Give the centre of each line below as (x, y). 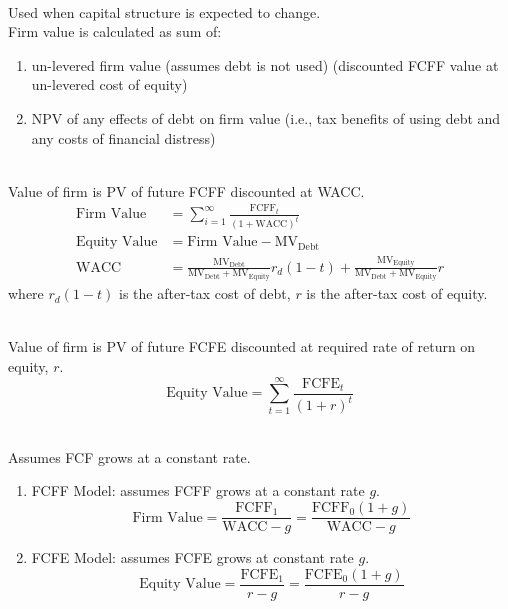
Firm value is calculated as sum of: (115, 31)
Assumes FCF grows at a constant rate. (129, 456)
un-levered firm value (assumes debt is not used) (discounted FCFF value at (265, 64)
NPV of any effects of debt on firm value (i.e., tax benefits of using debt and (266, 117)
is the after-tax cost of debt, (205, 293)
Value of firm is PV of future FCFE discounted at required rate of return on (242, 346)
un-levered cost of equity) (109, 84)
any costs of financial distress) (123, 137)
